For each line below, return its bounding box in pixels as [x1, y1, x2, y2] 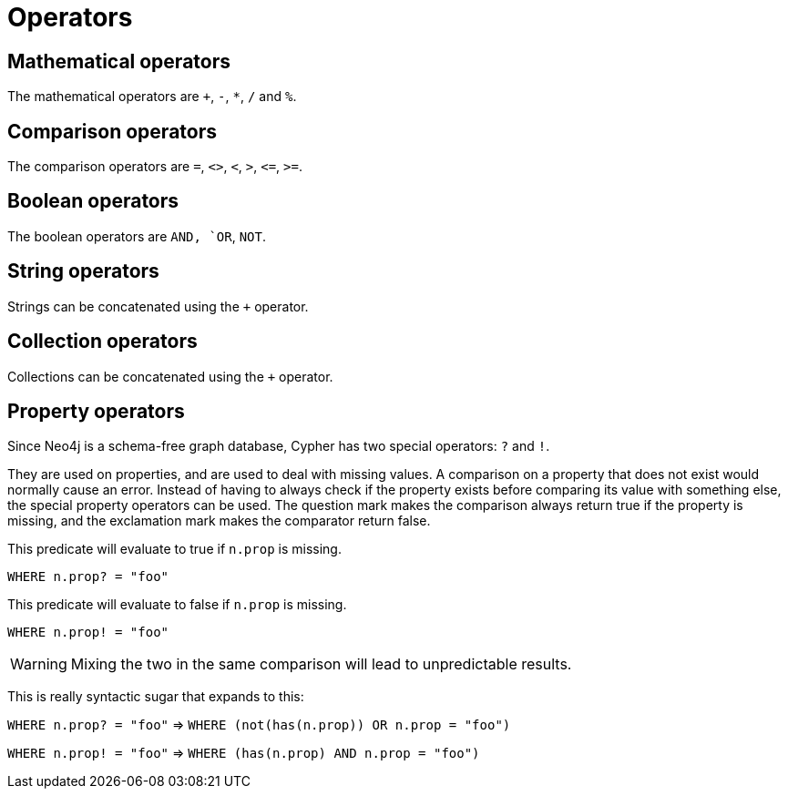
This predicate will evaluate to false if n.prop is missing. [7, 597, 347, 613]
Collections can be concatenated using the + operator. [7, 368, 333, 384]
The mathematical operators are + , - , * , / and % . [7, 88, 297, 105]
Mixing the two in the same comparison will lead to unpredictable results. [70, 655, 572, 674]
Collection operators [7, 330, 198, 353]
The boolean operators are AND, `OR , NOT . [7, 228, 266, 244]
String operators [7, 260, 159, 283]
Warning [10, 655, 67, 674]
